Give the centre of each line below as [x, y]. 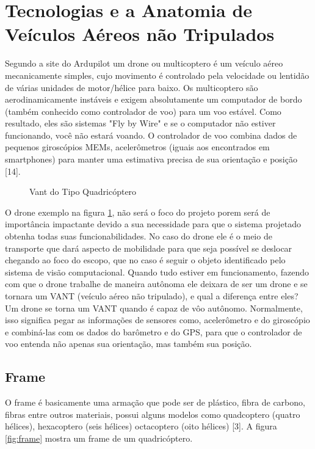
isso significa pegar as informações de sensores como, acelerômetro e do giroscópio [157, 320]
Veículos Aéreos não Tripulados [140, 34]
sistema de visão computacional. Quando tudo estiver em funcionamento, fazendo [157, 272]
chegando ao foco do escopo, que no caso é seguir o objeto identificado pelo [145, 260]
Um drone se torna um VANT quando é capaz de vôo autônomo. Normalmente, [154, 308]
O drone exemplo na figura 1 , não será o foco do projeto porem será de [138, 212]
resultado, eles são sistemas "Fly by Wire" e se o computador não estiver [140, 123]
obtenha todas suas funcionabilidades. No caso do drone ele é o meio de [139, 236]
